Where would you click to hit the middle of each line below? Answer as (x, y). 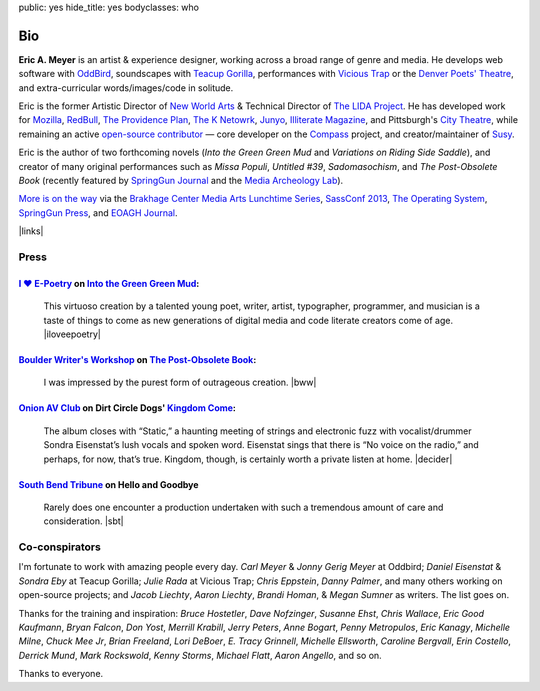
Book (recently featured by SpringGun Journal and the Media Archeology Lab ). (181, 181)
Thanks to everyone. (61, 674)
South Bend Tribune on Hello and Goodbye (108, 484)
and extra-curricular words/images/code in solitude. (126, 87)
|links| (31, 231)
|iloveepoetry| (72, 334)
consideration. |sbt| (83, 521)
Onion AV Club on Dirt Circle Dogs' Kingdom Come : (127, 408)
